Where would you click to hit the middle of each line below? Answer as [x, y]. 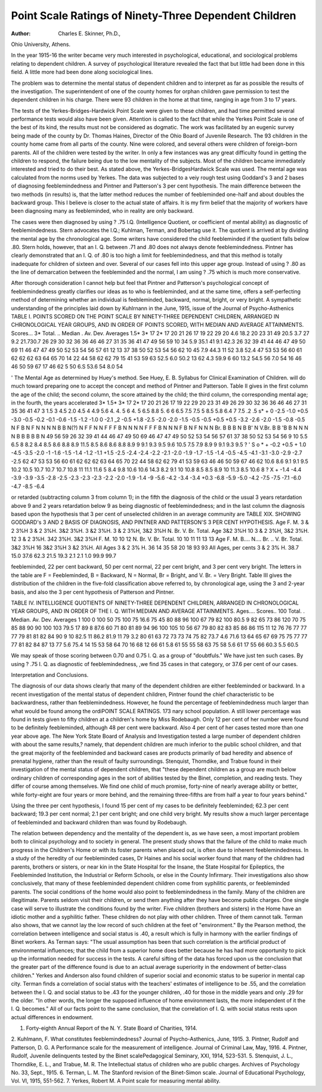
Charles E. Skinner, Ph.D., [89, 33]
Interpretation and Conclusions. [50, 675]
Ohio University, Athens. [41, 44]
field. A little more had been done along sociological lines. [82, 72]
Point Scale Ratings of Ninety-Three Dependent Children [154, 16]
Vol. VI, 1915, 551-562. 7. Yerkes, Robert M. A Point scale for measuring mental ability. [116, 1081]
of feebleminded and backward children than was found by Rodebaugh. [99, 822]
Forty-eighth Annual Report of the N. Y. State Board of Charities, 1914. [112, 1028]
